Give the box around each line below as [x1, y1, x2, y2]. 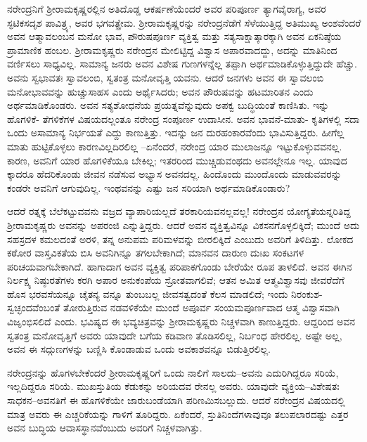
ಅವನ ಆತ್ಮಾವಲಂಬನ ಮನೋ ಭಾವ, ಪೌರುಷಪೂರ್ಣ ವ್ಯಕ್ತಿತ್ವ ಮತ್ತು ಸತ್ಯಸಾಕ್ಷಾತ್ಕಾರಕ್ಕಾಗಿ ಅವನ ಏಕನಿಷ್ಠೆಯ [7, 29, 342, 44]
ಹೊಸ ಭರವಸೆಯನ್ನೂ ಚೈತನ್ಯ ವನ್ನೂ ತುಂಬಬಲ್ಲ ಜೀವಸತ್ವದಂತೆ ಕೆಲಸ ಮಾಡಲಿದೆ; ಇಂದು [7, 286, 288, 301]
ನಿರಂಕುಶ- [291, 286, 323, 301]
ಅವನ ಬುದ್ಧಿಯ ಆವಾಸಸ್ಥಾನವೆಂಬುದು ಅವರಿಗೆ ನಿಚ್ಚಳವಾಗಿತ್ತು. [7, 420, 202, 435]
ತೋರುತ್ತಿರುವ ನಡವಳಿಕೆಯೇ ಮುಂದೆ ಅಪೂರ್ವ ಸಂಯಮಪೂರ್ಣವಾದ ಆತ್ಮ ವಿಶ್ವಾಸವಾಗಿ [63, 300, 340, 315]
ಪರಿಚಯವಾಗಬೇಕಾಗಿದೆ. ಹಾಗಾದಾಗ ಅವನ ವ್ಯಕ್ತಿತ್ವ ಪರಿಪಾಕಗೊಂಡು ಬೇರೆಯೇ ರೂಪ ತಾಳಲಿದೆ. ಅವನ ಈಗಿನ [7, 259, 352, 273]
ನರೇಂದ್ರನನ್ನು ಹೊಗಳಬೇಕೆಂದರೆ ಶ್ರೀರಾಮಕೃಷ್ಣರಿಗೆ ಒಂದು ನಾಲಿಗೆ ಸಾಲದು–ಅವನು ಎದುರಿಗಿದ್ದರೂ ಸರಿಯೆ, [7, 365, 339, 379]
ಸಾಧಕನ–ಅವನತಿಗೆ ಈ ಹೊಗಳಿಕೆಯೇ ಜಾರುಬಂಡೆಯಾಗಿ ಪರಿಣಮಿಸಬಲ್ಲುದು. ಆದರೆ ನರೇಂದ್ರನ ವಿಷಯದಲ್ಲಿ [7, 393, 345, 408]
